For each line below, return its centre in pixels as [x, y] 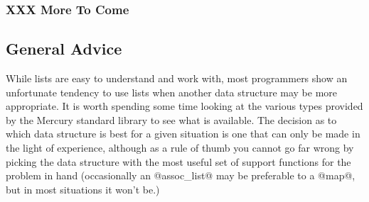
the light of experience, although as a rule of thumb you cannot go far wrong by [180, 148]
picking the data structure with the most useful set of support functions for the [178, 161]
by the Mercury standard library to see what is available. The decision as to [171, 119]
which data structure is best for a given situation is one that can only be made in [183, 134]
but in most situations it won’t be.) [83, 189]
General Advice [64, 49]
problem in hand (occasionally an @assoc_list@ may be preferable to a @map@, [181, 175]
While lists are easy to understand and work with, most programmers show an [177, 78]
